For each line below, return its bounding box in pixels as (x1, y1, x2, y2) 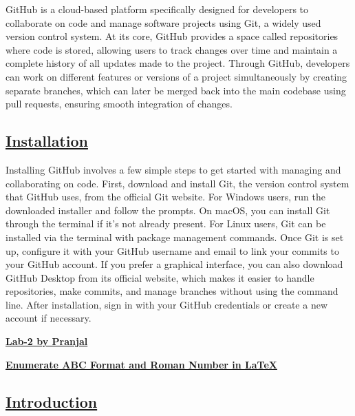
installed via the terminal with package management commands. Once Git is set (6, 229, 344, 244)
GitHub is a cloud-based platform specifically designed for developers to (6, 2, 309, 16)
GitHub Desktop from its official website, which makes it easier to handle (6, 270, 314, 284)
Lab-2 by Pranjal (6, 334, 88, 349)
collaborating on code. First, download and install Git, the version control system (6, 176, 349, 190)
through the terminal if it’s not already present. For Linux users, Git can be (6, 216, 326, 231)
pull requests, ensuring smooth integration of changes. (6, 96, 233, 111)
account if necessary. (6, 311, 92, 325)
